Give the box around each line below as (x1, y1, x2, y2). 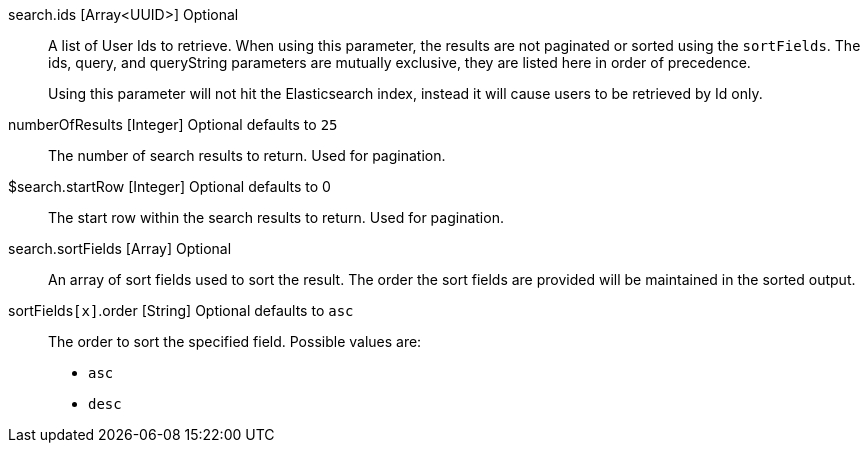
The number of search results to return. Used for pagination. (48, 147, 446, 164)
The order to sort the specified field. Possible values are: (48, 333, 422, 350)
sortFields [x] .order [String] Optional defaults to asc (8, 302, 354, 319)
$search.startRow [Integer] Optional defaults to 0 (8, 178, 331, 195)
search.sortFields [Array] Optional (8, 240, 232, 257)
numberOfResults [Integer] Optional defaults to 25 (8, 116, 338, 133)
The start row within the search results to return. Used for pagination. (48, 209, 504, 226)
